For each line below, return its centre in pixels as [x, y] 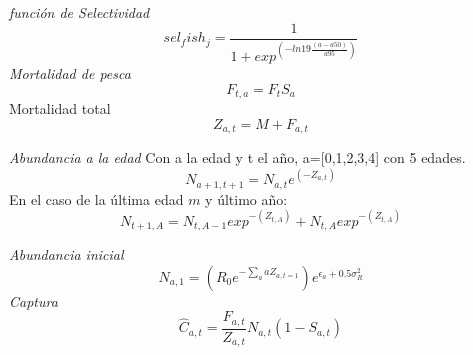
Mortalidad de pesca [70, 73]
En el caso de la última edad [96, 198]
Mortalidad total [60, 108]
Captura [33, 300]
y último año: [246, 198]
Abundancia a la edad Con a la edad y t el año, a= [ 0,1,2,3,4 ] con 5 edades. [237, 157]
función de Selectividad [79, 12]
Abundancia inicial [66, 254]
